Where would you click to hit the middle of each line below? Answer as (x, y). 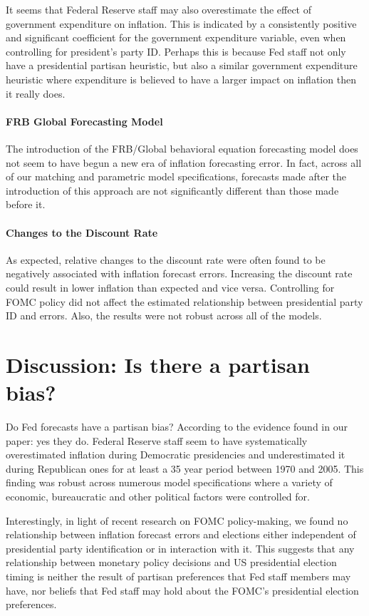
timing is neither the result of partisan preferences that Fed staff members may (178, 576)
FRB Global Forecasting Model (84, 121)
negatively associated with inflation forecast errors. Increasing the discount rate (179, 273)
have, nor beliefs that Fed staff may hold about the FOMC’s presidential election (182, 590)
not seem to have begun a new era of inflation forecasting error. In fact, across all (184, 162)
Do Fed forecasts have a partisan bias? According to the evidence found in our (177, 426)
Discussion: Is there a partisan (158, 364)
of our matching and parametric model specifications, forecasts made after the (176, 176)
